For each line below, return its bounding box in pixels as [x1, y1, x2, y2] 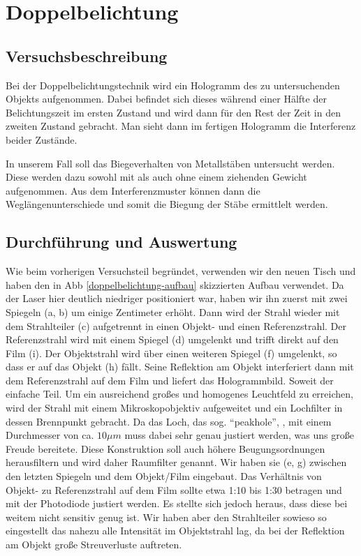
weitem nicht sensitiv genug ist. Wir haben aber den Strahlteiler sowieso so [6, 509, 327, 524]
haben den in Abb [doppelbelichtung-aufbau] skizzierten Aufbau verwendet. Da [6, 277, 344, 292]
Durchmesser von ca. [6, 428, 94, 442]
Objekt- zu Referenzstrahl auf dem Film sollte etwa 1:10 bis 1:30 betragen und [6, 482, 342, 497]
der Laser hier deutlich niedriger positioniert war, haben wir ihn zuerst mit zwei [6, 291, 348, 306]
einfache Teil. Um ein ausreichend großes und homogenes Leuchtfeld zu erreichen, [6, 386, 353, 401]
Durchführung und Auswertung [6, 231, 237, 253]
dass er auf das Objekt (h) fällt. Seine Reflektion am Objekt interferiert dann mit [6, 359, 354, 374]
